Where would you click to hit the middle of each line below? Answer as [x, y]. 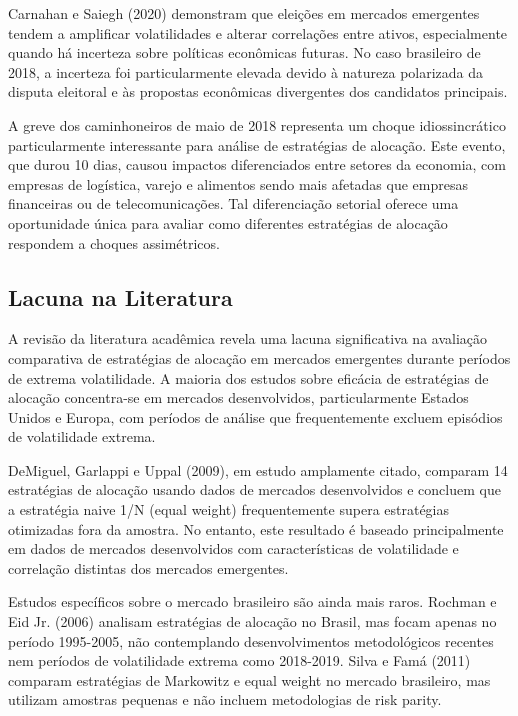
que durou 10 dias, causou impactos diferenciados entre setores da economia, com [257, 164]
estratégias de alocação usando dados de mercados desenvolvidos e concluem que [254, 489]
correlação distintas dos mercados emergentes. [148, 567]
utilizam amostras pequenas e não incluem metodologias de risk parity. [225, 699]
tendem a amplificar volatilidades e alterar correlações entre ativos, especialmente [258, 32]
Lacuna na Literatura [120, 296]
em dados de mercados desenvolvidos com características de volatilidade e [233, 548]
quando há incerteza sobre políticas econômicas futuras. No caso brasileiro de [244, 52]
